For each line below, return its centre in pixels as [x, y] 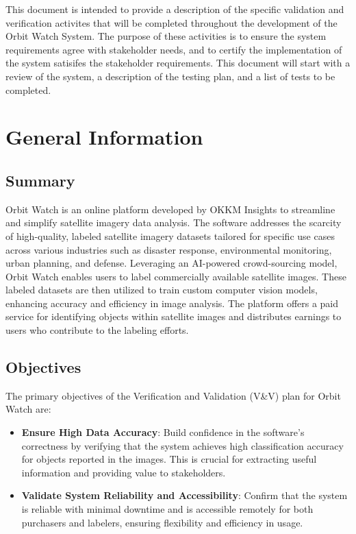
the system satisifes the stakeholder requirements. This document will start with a [178, 63]
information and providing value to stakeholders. [124, 472]
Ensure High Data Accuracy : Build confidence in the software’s [163, 432]
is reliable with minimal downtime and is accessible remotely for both [167, 509]
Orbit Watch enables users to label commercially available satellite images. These [176, 276]
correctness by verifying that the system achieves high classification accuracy [182, 445]
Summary [40, 180]
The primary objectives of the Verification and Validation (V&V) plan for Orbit [173, 395]
